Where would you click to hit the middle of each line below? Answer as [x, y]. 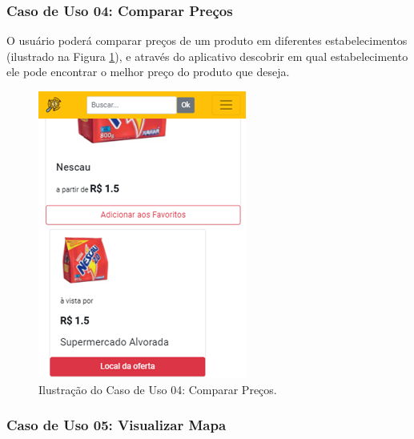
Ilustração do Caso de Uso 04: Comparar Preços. [158, 389]
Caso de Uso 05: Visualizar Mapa [117, 425]
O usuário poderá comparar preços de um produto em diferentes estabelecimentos [207, 40]
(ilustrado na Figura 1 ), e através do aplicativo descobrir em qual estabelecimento [207, 56]
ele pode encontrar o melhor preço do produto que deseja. [148, 72]
